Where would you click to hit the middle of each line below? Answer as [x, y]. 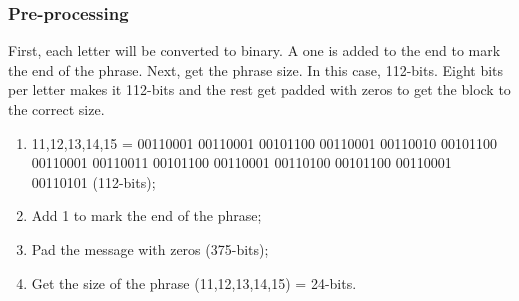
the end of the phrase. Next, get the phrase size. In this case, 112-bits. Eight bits [256, 69]
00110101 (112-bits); [93, 181]
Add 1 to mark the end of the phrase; [146, 215]
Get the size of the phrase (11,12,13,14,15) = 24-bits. [194, 282]
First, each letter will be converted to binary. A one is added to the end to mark [254, 50]
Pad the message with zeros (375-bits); [150, 248]
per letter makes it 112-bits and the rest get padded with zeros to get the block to [259, 89]
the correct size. [56, 109]
